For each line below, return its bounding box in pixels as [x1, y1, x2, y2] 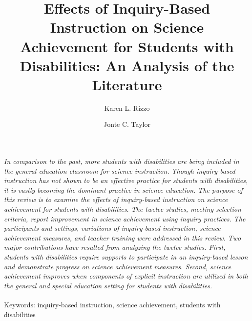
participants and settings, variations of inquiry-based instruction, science [4, 223, 221, 233]
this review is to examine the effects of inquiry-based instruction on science [4, 194, 228, 204]
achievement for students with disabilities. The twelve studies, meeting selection [4, 204, 241, 214]
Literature [92, 74, 162, 94]
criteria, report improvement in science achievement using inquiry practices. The [4, 213, 246, 223]
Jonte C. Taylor [104, 119, 150, 129]
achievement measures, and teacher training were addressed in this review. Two [4, 232, 241, 242]
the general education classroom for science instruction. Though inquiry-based [4, 165, 235, 176]
